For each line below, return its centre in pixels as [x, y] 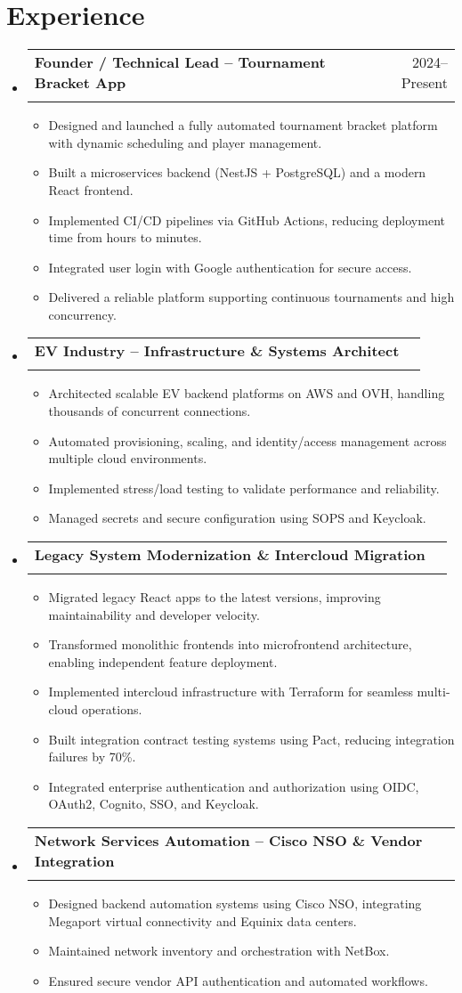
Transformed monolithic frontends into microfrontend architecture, [230, 644]
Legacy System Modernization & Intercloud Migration [230, 555]
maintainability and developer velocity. [154, 614]
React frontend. [91, 189]
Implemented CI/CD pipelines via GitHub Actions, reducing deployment [247, 220]
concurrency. [82, 314]
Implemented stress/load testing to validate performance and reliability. [244, 488]
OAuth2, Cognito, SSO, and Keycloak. [154, 804]
